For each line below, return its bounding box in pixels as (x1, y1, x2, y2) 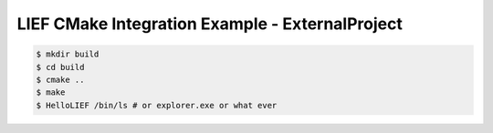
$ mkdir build (36, 49, 100, 59)
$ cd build (36, 62, 85, 72)
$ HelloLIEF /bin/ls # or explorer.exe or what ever (36, 100, 278, 110)
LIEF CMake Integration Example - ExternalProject (16, 14, 404, 34)
